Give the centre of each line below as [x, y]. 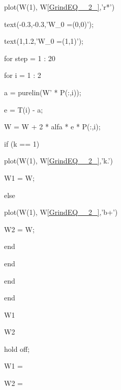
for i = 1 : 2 [23, 75]
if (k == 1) [22, 143]
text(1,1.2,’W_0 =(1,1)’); [44, 41]
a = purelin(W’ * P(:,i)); [43, 92]
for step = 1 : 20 [30, 58]
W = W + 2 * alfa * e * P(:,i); [52, 127]
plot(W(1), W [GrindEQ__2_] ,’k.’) [58, 161]
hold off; [17, 349]
